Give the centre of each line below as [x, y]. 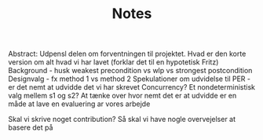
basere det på [31, 127]
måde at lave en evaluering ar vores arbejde [79, 104]
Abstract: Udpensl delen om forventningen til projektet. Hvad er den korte [127, 54]
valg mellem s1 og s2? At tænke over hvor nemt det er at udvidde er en [122, 96]
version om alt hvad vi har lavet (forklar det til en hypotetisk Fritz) [113, 62]
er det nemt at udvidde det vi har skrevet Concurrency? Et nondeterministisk [131, 87]
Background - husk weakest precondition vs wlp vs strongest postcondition [130, 71]
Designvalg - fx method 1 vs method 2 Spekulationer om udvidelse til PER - [130, 79]
